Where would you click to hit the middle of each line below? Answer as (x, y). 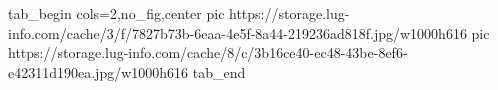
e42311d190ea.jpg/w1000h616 (98, 71)
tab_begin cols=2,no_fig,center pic (116, 13)
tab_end (219, 71)
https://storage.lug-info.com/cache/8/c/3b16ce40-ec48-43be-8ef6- (208, 52)
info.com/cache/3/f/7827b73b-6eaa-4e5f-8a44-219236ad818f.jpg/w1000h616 (237, 32)
